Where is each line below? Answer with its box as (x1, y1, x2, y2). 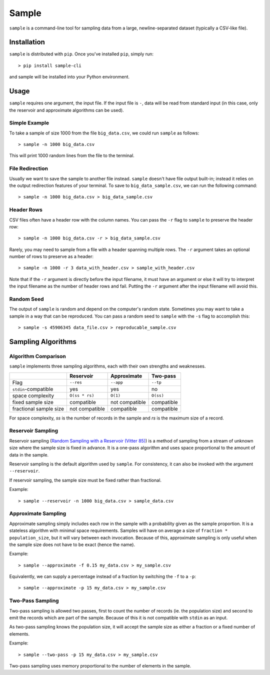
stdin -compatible (12, 385, 53, 392)
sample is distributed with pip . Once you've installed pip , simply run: (9, 51, 154, 57)
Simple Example (9, 119, 49, 126)
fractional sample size (12, 405, 64, 412)
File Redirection (9, 165, 48, 172)
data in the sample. (9, 451, 49, 457)
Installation (9, 38, 45, 46)
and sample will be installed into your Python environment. (9, 74, 130, 80)
